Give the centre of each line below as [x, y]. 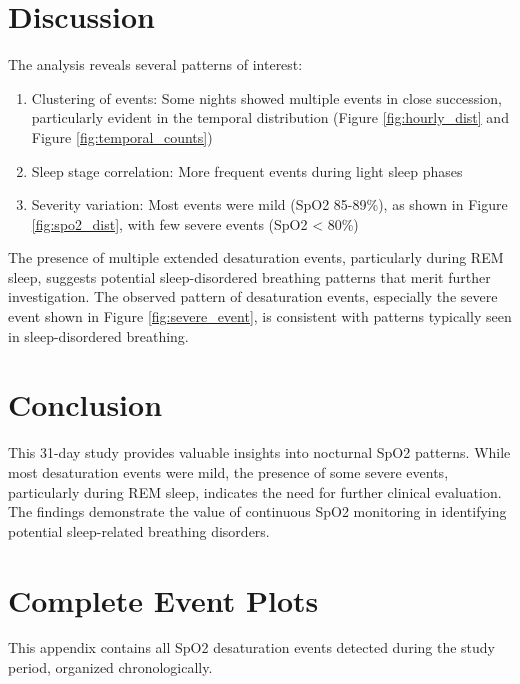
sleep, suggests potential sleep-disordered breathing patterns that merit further [249, 276]
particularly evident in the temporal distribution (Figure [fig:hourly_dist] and [270, 117]
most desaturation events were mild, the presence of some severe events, [228, 471]
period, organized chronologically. [110, 667]
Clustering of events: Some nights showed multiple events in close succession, [266, 97]
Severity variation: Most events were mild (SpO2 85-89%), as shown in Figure [269, 204]
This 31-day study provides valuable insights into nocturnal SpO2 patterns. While [259, 452]
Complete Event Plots [163, 599]
